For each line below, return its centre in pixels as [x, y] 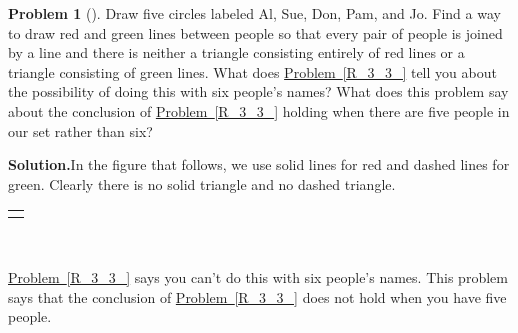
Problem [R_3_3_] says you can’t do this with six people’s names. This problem [258, 276]
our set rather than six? [80, 130]
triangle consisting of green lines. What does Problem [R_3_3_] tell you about [252, 71]
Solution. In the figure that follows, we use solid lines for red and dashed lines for [259, 164]
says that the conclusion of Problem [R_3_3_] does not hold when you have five [257, 296]
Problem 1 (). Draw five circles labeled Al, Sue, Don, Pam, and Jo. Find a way [254, 13]
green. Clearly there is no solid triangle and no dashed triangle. [202, 183]
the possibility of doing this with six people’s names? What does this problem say [258, 91]
